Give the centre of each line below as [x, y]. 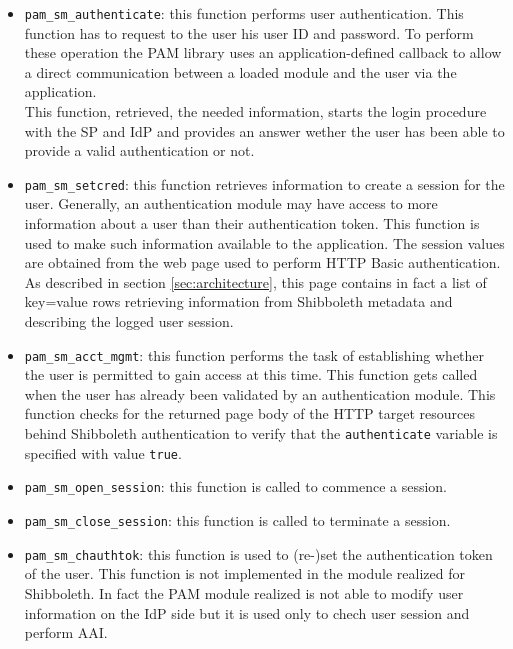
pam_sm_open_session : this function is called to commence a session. [236, 486]
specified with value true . [103, 452]
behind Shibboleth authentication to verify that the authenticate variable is [261, 433]
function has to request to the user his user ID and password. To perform [249, 32]
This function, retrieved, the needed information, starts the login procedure [255, 111]
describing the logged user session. [129, 321]
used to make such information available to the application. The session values [264, 242]
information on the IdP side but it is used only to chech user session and [247, 612]
